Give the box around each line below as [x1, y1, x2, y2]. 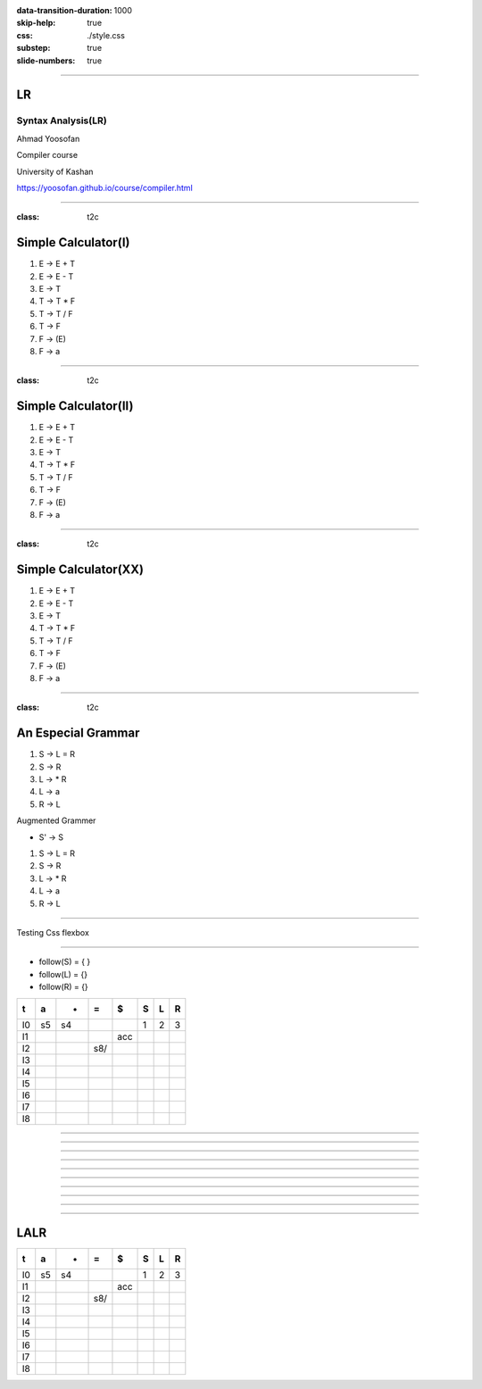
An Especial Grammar [16, 726, 140, 741]
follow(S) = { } [38, 956, 91, 968]
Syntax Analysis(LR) [16, 114, 107, 127]
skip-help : [16, 18, 56, 29]
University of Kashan [16, 166, 94, 177]
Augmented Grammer [16, 815, 96, 826]
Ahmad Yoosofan [16, 133, 80, 144]
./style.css [87, 29, 125, 40]
